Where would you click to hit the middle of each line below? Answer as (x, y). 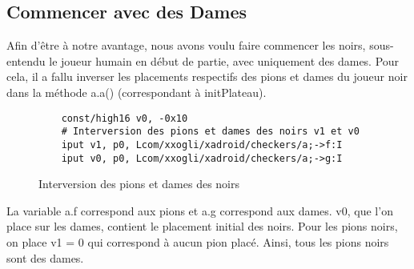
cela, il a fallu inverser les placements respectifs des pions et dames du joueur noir (207, 76)
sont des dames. (45, 257)
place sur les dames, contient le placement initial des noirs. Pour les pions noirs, (202, 226)
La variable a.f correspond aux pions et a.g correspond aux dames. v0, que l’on (200, 210)
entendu (26, 60)
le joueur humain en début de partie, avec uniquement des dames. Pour (224, 60)
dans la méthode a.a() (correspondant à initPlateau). (137, 92)
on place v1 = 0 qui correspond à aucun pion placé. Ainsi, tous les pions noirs (198, 241)
